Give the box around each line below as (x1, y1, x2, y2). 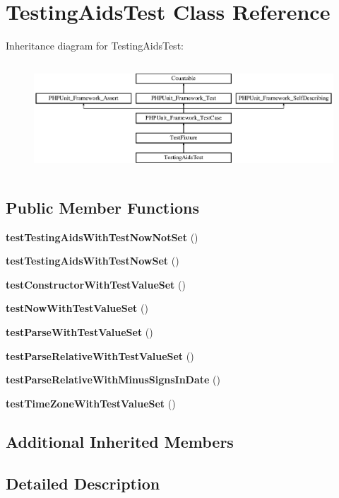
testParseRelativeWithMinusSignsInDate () (6, 372, 220, 387)
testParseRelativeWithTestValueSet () (6, 348, 194, 363)
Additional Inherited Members (6, 430, 234, 452)
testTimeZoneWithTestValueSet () (6, 395, 176, 410)
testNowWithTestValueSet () (6, 301, 148, 315)
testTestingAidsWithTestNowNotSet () (6, 229, 198, 244)
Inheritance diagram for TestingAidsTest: (6, 38, 184, 53)
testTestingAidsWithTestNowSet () (6, 253, 179, 268)
